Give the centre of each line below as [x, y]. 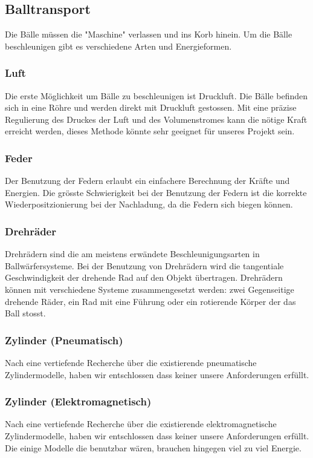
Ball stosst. [25, 313]
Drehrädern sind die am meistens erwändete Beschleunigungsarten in [132, 254]
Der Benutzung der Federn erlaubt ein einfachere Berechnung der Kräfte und [147, 181]
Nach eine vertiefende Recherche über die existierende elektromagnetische [141, 424]
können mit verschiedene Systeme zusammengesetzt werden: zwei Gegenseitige [150, 289]
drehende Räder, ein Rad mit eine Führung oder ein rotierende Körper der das [150, 301]
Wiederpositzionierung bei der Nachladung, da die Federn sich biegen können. [149, 204]
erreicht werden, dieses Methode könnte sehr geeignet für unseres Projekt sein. [150, 131]
